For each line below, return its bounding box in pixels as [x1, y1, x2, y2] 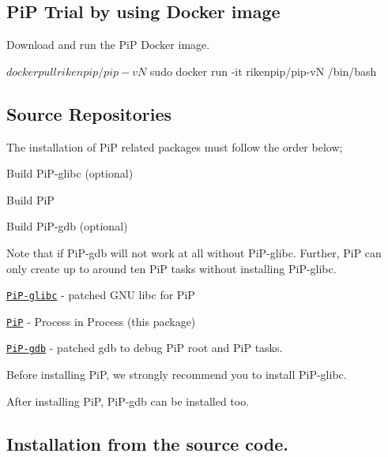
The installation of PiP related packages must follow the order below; [6, 138, 343, 155]
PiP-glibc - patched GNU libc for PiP [6, 287, 195, 303]
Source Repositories [6, 101, 172, 125]
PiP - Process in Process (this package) [6, 313, 196, 329]
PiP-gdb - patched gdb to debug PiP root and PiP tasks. [6, 339, 283, 356]
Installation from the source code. [6, 431, 288, 455]
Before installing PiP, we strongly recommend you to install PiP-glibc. [6, 366, 347, 383]
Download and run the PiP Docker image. [6, 36, 210, 53]
